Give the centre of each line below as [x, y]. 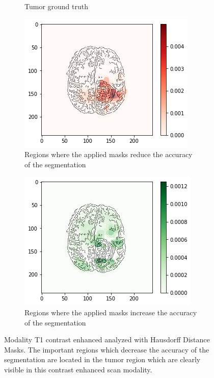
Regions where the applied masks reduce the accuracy [109, 154]
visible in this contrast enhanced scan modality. [78, 369]
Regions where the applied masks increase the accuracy [111, 312]
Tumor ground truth [56, 6]
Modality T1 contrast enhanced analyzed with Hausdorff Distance [107, 339]
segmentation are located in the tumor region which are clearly [102, 359]
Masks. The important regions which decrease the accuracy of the [107, 349]
